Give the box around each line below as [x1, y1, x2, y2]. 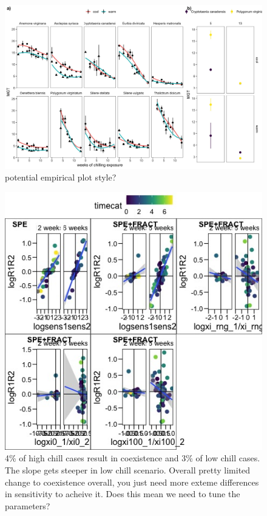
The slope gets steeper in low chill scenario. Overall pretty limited [5, 463, 251, 476]
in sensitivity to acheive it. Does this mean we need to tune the [5, 487, 240, 500]
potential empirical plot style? [5, 171, 117, 184]
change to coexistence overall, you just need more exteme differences [5, 475, 259, 488]
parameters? [5, 499, 50, 512]
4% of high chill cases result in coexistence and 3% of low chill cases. [5, 452, 260, 464]
